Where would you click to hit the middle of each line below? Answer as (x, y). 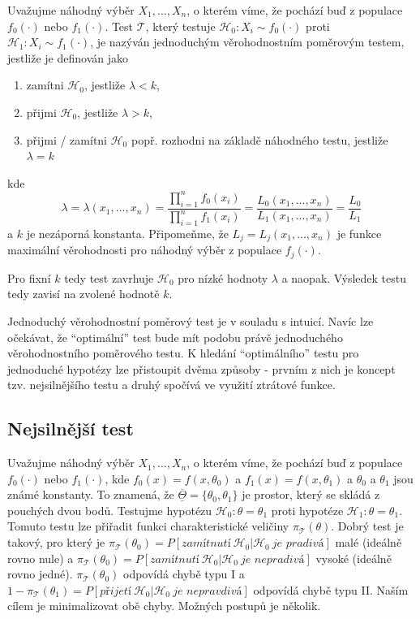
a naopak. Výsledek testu (344, 277)
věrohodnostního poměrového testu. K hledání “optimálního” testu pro (183, 353)
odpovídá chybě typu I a (184, 574)
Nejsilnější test (71, 429)
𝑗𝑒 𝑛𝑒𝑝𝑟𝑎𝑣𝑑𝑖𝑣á (208, 591)
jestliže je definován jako (68, 57)
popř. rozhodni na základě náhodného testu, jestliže (259, 139)
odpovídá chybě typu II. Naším (331, 589)
